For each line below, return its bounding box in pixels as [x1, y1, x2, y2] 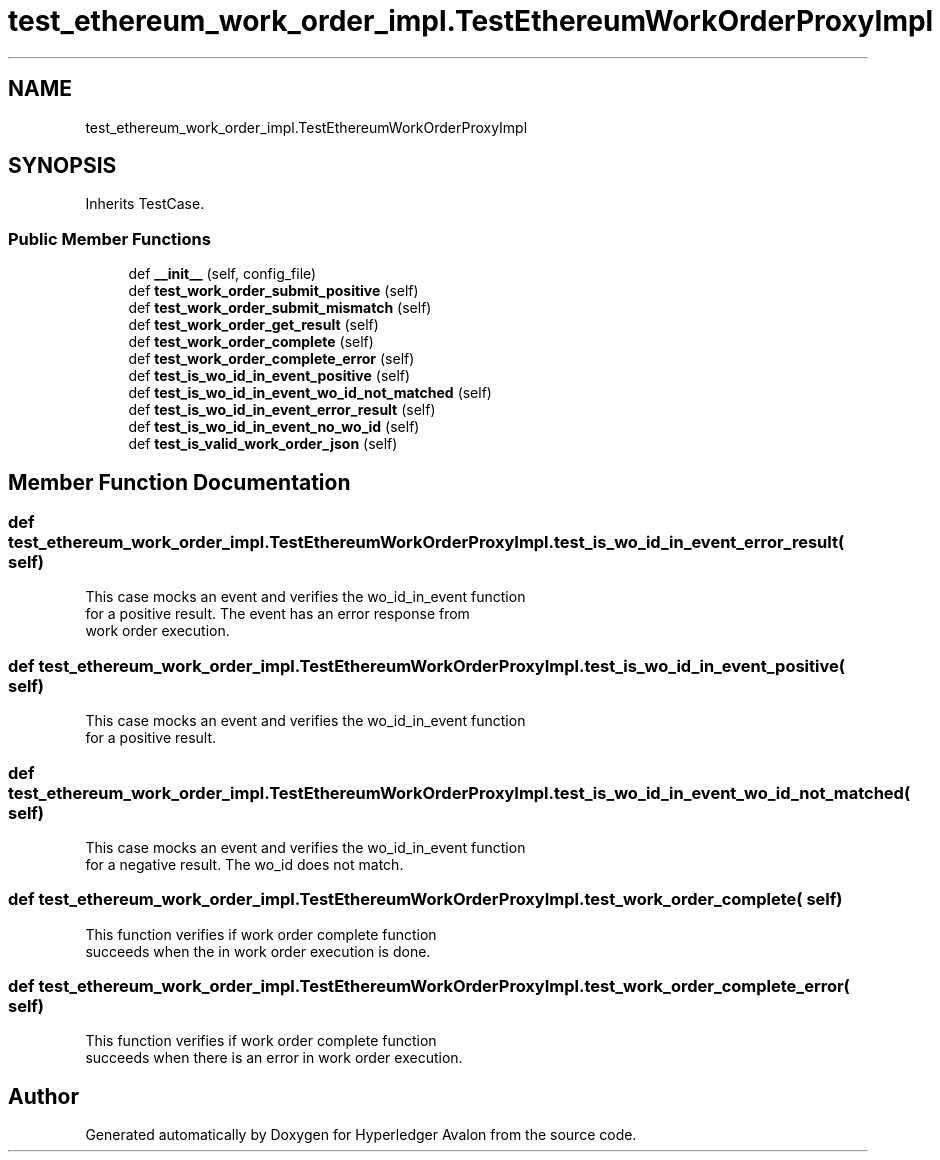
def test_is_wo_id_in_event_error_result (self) [128, 401, 436, 419]
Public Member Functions [8, 228, 211, 249]
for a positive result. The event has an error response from [85, 605, 470, 623]
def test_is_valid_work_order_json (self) [128, 435, 398, 453]
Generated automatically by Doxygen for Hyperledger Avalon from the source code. [85, 1126, 637, 1144]
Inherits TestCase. [85, 195, 205, 213]
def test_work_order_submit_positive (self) [128, 282, 419, 300]
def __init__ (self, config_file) [128, 265, 317, 283]
